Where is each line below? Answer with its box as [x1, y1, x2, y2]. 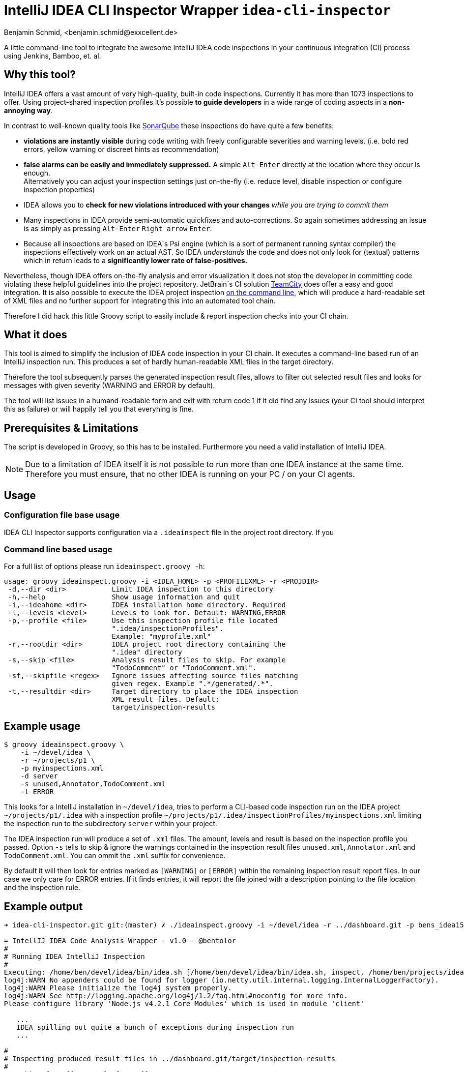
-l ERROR [20, 788, 54, 796]
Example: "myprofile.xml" [112, 632, 211, 641]
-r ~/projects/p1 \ [20, 756, 95, 765]
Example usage [4, 719, 81, 732]
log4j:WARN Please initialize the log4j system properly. [4, 983, 232, 992]
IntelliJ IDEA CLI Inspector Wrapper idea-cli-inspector [4, 2, 391, 19]
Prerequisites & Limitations [4, 421, 139, 434]
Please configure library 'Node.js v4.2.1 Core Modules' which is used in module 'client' [4, 999, 365, 1008]
